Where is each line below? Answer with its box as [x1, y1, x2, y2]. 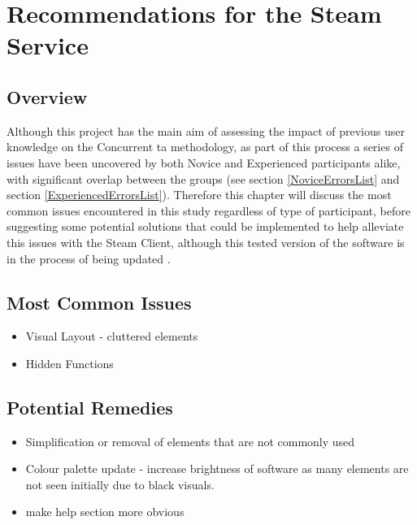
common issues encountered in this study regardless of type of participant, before [7, 202, 410, 219]
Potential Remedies [7, 394, 173, 419]
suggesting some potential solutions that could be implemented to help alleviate [7, 218, 404, 235]
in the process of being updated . [7, 249, 171, 267]
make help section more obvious [25, 503, 185, 520]
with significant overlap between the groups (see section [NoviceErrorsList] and [7, 170, 400, 187]
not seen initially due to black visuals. [25, 475, 215, 492]
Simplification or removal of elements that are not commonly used [25, 432, 355, 449]
